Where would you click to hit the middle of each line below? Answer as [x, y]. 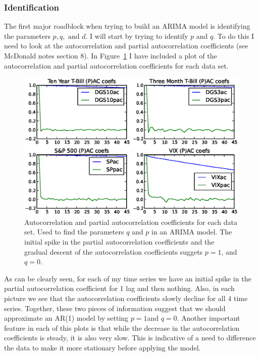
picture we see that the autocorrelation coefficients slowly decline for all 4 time [126, 298]
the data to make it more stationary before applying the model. [102, 347]
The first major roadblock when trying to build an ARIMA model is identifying [127, 26]
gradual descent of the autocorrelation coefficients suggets [114, 251]
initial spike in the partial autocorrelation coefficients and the [119, 242]
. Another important [209, 318]
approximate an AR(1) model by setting [66, 318]
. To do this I [234, 36]
